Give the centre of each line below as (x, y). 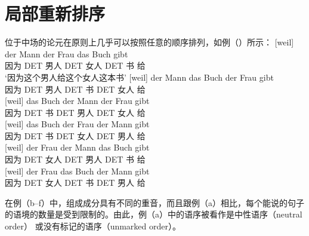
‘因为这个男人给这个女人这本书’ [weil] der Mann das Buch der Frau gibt (139, 77)
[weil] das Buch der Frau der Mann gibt (77, 124)
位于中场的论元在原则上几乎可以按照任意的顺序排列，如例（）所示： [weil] (149, 42)
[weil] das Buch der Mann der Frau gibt (77, 101)
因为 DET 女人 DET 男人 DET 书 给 (75, 159)
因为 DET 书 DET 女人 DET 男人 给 (75, 135)
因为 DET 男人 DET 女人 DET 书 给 (75, 65)
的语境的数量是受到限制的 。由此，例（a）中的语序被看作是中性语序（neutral (154, 214)
